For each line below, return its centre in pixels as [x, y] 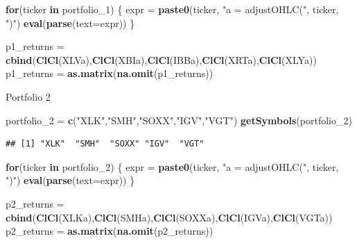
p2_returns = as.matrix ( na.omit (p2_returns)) [110, 231]
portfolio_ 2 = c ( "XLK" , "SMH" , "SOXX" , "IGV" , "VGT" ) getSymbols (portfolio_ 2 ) [179, 120]
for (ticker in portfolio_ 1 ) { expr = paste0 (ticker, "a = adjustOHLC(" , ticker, [172, 9]
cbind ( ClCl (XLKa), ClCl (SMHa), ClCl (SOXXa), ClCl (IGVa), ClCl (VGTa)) [169, 217]
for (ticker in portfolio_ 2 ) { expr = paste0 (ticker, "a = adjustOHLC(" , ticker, [172, 166]
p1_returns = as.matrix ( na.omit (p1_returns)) [110, 73]
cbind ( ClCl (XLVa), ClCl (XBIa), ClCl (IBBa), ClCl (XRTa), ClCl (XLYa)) [161, 59]
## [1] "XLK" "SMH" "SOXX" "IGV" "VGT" [105, 144]
